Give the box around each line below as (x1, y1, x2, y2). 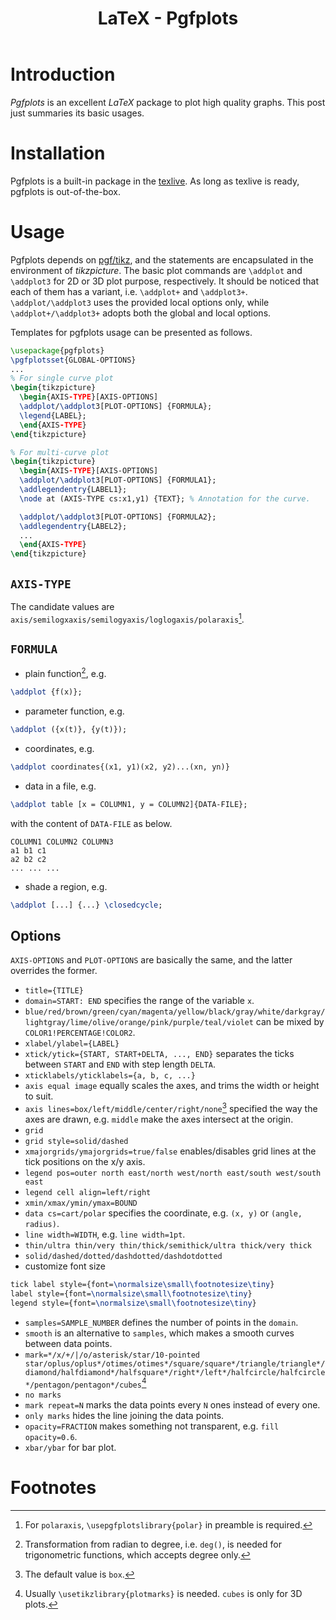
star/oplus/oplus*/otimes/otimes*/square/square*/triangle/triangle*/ (24, 1358, 326, 1369)
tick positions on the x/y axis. (24, 1155, 146, 1167)
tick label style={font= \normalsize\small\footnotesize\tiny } (10, 1279, 275, 1289)
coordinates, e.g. (24, 742, 95, 754)
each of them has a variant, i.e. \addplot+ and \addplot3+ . (10, 285, 248, 297)
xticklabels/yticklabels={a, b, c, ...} (24, 1071, 196, 1081)
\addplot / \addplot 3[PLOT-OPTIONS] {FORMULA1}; (19, 475, 217, 486)
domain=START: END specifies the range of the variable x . (24, 995, 255, 1007)
